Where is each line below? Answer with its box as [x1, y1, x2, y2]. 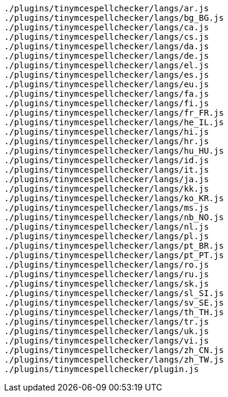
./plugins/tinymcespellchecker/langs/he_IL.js [4, 117, 224, 127]
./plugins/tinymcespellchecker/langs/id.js [4, 155, 209, 165]
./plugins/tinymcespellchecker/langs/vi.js [4, 336, 209, 345]
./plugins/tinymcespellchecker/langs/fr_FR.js [4, 108, 224, 117]
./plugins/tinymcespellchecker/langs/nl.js [4, 222, 209, 231]
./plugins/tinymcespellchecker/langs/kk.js [4, 184, 209, 193]
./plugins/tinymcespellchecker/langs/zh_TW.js [4, 355, 224, 364]
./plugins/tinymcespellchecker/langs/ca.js [4, 23, 209, 32]
